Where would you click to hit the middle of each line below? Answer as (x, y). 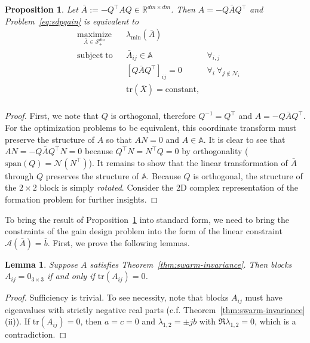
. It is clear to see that (244, 139)
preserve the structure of (50, 139)
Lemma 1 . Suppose (42, 264)
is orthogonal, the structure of (248, 175)
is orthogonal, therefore (153, 116)
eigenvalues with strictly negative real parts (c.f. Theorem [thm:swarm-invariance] (155, 309)
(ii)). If (18, 321)
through (19, 175)
